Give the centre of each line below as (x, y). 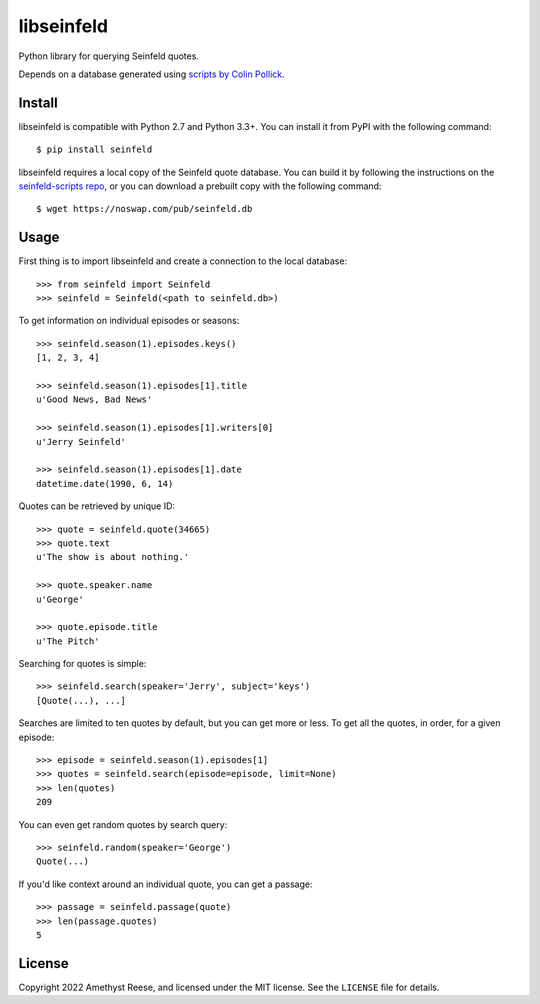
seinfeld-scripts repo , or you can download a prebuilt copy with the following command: (200, 186)
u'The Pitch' (68, 641)
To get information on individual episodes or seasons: (129, 321)
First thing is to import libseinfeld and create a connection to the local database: (183, 261)
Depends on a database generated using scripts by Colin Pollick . (151, 74)
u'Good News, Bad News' (94, 399)
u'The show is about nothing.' (113, 557)
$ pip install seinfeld (94, 149)
